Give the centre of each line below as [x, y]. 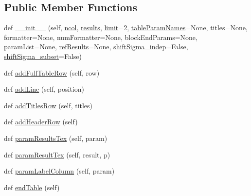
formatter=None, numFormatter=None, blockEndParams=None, [101, 37]
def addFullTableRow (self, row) [52, 72]
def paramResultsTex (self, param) [56, 138]
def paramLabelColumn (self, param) [59, 171]
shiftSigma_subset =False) [43, 56]
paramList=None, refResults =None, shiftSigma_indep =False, [96, 47]
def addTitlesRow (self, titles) [48, 105]
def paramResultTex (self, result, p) [57, 154]
